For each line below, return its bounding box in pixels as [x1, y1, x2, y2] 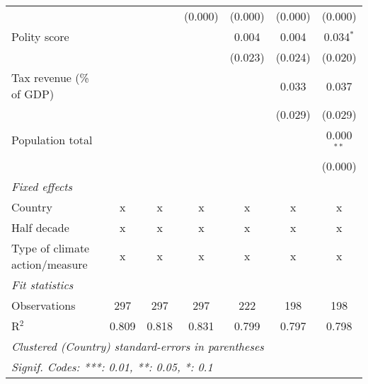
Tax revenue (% [11, 69, 89, 86]
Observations [11, 296, 76, 313]
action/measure [11, 255, 88, 272]
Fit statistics [11, 276, 74, 293]
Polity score [11, 28, 69, 45]
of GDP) [11, 86, 54, 102]
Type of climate [11, 239, 90, 256]
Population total [11, 132, 93, 149]
